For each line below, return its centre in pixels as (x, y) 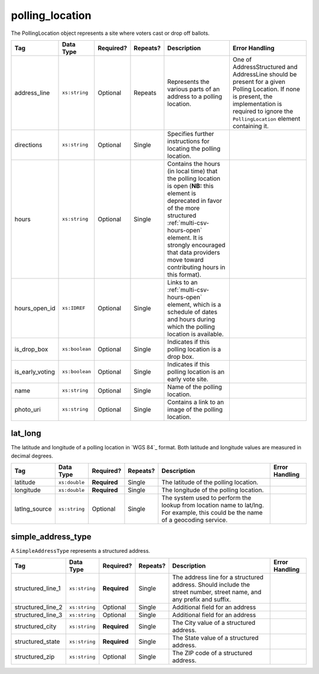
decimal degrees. (32, 456)
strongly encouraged (196, 245)
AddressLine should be (265, 74)
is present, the (253, 96)
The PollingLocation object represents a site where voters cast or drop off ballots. (110, 33)
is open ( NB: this (191, 186)
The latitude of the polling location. (210, 482)
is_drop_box (31, 349)
